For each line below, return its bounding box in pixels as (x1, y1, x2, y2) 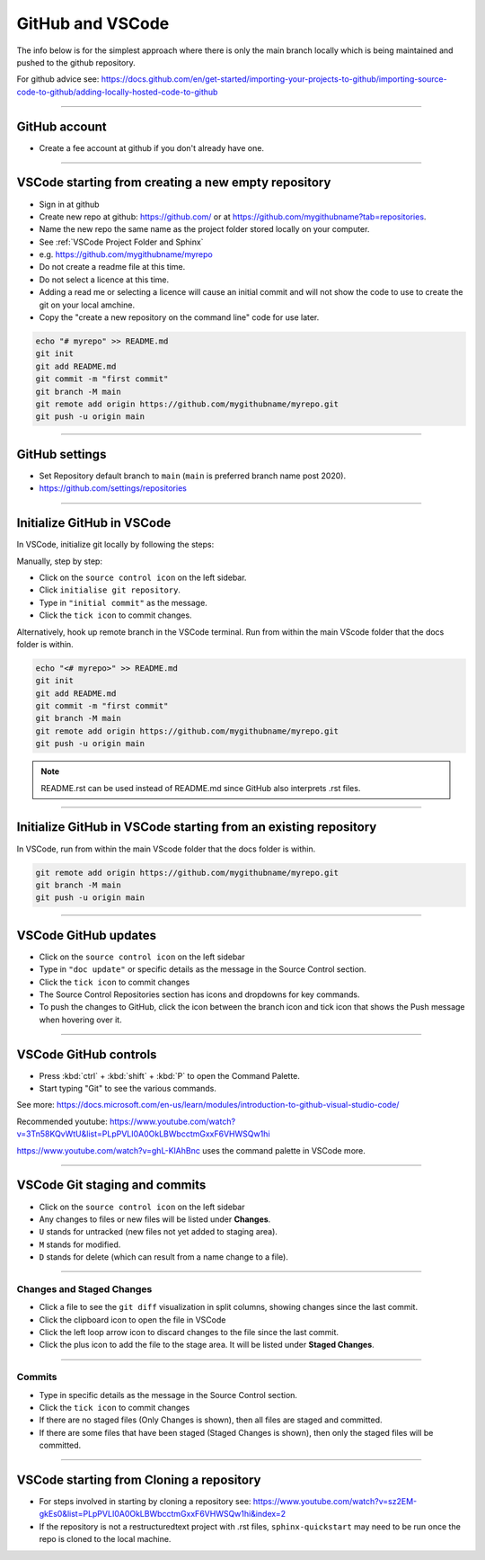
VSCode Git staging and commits (16, 1178, 207, 1193)
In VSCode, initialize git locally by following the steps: (16, 539, 215, 550)
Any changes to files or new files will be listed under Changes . (39, 1214, 271, 1225)
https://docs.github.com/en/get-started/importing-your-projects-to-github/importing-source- (101, 74, 448, 85)
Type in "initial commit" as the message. (39, 597, 208, 608)
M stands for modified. (39, 1239, 121, 1250)
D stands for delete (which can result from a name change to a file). (39, 1252, 289, 1262)
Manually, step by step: (16, 556, 103, 566)
